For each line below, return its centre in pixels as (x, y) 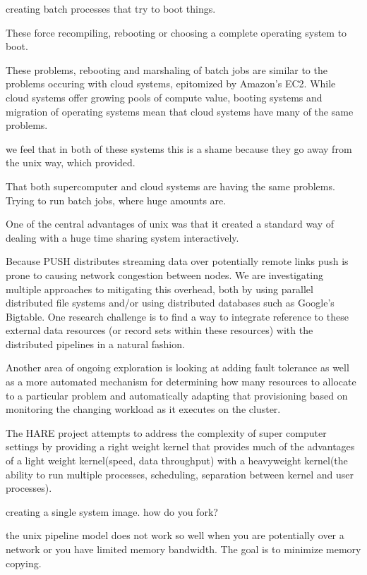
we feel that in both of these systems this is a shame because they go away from (179, 148)
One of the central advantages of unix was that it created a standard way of (170, 224)
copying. (24, 563)
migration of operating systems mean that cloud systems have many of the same (180, 111)
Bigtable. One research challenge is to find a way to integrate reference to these (177, 316)
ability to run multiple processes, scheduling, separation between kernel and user (180, 474)
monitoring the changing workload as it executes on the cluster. (143, 409)
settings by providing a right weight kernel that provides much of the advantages (180, 446)
